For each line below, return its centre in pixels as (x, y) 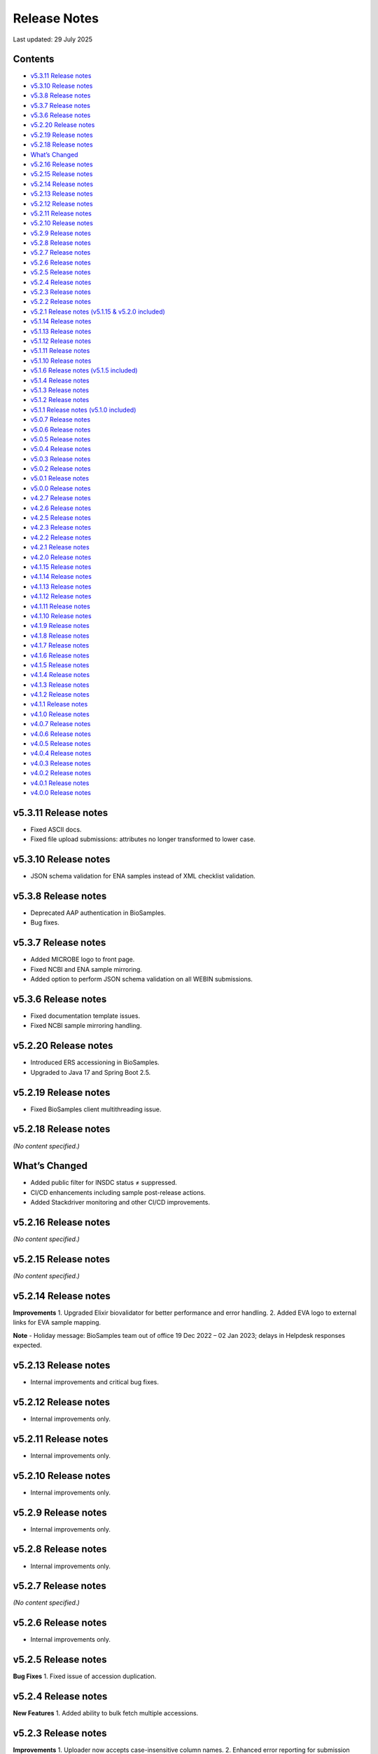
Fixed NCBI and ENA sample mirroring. (86, 969)
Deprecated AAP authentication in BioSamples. (98, 913)
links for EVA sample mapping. (57, 1323)
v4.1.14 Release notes (61, 577)
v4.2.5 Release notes (61, 518)
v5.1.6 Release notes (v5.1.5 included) (84, 370)
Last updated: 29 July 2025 (53, 39)
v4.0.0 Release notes (61, 792)
